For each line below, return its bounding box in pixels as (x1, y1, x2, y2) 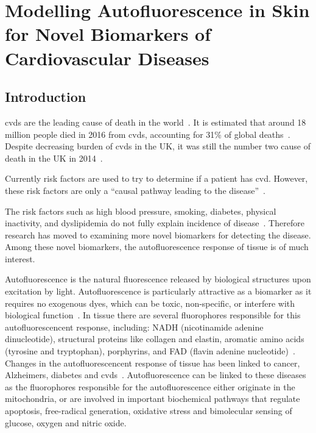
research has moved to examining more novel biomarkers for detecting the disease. (5, 228, 311, 241)
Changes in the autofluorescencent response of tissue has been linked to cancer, (5, 356, 300, 369)
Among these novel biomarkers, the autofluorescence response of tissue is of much (5, 240, 309, 253)
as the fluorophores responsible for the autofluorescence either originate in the (5, 380, 295, 393)
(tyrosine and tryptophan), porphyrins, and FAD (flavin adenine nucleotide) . (5, 345, 295, 357)
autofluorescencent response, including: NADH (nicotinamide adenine (5, 320, 264, 333)
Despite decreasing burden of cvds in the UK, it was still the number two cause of (5, 140, 311, 152)
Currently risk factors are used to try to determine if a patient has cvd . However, (5, 172, 308, 185)
